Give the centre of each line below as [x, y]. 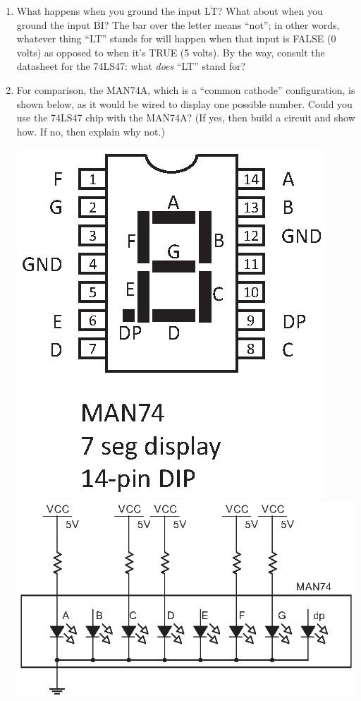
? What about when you [270, 11]
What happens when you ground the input [109, 11]
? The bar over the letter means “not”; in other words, [222, 24]
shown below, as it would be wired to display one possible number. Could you [184, 103]
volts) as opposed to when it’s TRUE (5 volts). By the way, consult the [171, 52]
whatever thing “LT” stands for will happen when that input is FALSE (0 [176, 38]
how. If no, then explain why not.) [91, 131]
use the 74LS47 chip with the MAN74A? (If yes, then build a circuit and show [186, 118]
